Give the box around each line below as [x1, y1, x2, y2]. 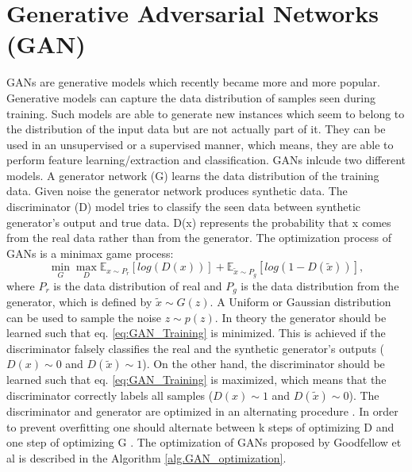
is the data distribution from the [241, 277, 399, 294]
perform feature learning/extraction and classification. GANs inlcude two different [6, 152, 406, 168]
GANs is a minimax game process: [6, 244, 174, 261]
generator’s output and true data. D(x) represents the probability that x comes [6, 213, 391, 230]
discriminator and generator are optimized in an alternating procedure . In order [6, 403, 399, 420]
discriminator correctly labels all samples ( [6, 387, 214, 404]
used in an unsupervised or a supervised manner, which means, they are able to [6, 136, 394, 152]
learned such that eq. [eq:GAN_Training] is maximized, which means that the [6, 371, 387, 388]
